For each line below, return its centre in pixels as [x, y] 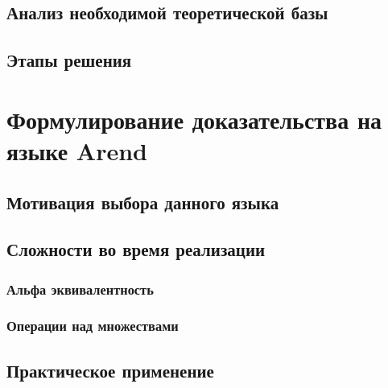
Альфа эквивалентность [80, 289]
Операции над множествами [93, 326]
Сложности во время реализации [136, 249]
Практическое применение [110, 370]
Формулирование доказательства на [194, 119]
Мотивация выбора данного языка [143, 202]
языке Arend [77, 150]
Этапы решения [69, 60]
